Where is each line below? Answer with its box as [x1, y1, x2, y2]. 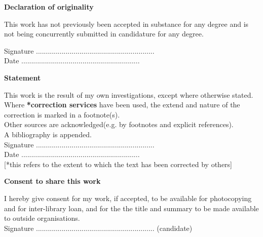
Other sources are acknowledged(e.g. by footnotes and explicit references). [4, 119, 234, 130]
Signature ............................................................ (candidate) [4, 222, 193, 233]
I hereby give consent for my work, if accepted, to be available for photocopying [4, 192, 252, 203]
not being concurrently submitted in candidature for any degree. [4, 28, 204, 39]
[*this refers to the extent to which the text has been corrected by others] [4, 159, 233, 169]
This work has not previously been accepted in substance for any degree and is [4, 18, 249, 29]
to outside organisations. [4, 213, 80, 223]
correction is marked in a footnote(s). [4, 109, 120, 120]
